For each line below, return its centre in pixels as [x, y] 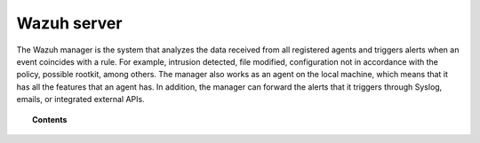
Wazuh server [69, 23]
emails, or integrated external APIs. [81, 99]
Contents [50, 119]
